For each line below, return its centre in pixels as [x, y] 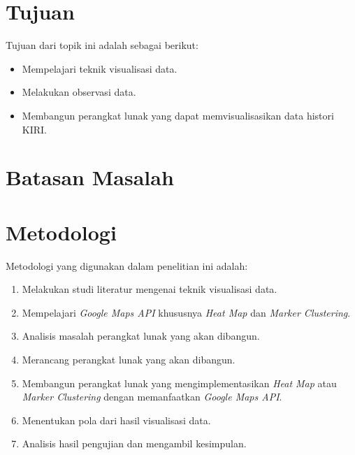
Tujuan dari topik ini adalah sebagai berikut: [102, 45]
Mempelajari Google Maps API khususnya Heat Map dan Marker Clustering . [186, 312]
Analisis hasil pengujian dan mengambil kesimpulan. [134, 443]
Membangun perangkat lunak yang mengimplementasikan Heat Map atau [179, 383]
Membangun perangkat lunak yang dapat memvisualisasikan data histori [178, 115]
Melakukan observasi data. [79, 92]
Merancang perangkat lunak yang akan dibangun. [129, 359]
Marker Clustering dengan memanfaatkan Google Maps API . [152, 397]
